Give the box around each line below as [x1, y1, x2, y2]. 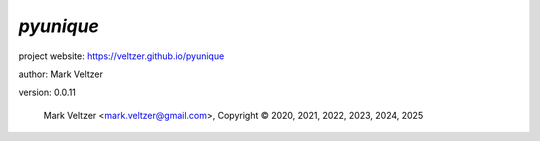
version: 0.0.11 [18, 86, 77, 99]
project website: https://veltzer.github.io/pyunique [18, 50, 225, 62]
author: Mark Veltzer [18, 68, 104, 80]
